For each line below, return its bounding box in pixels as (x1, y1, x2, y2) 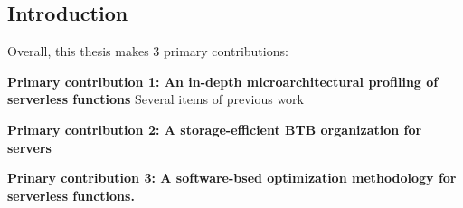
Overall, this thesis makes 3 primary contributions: (7, 42, 288, 61)
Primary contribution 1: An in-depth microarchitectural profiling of (7, 71, 439, 90)
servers (7, 137, 52, 156)
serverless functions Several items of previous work (7, 90, 304, 109)
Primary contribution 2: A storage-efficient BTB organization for (7, 119, 422, 138)
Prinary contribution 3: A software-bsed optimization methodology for (7, 168, 457, 187)
